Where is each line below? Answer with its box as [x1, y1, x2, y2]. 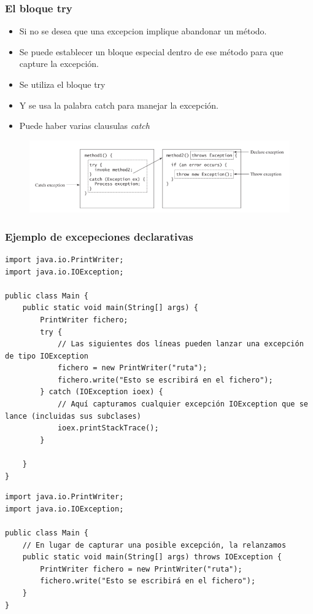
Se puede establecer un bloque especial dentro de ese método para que [19, 45, 284, 58]
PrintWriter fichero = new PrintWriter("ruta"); [40, 564, 242, 573]
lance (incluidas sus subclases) [5, 411, 141, 421]
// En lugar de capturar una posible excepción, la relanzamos [22, 540, 287, 550]
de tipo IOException [5, 351, 89, 360]
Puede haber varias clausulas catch [19, 119, 150, 132]
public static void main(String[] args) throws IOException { [22, 553, 282, 562]
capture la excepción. [19, 57, 99, 70]
